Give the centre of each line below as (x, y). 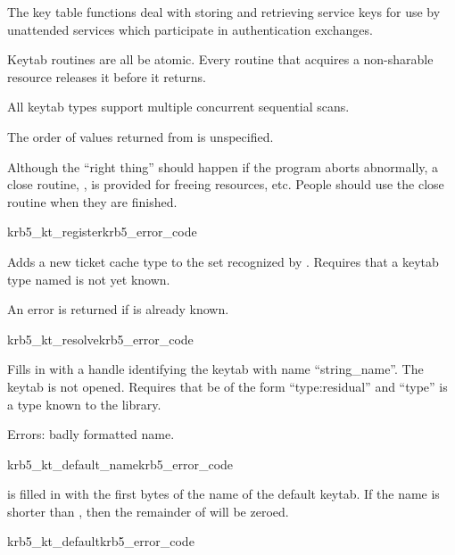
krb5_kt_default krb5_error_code (101, 541)
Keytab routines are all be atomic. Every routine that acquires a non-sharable (220, 59)
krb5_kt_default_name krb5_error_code (120, 464)
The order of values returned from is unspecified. (141, 136)
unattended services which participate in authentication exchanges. (190, 29)
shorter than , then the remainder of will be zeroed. (148, 511)
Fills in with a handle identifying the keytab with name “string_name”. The (215, 369)
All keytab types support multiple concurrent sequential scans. (178, 107)
